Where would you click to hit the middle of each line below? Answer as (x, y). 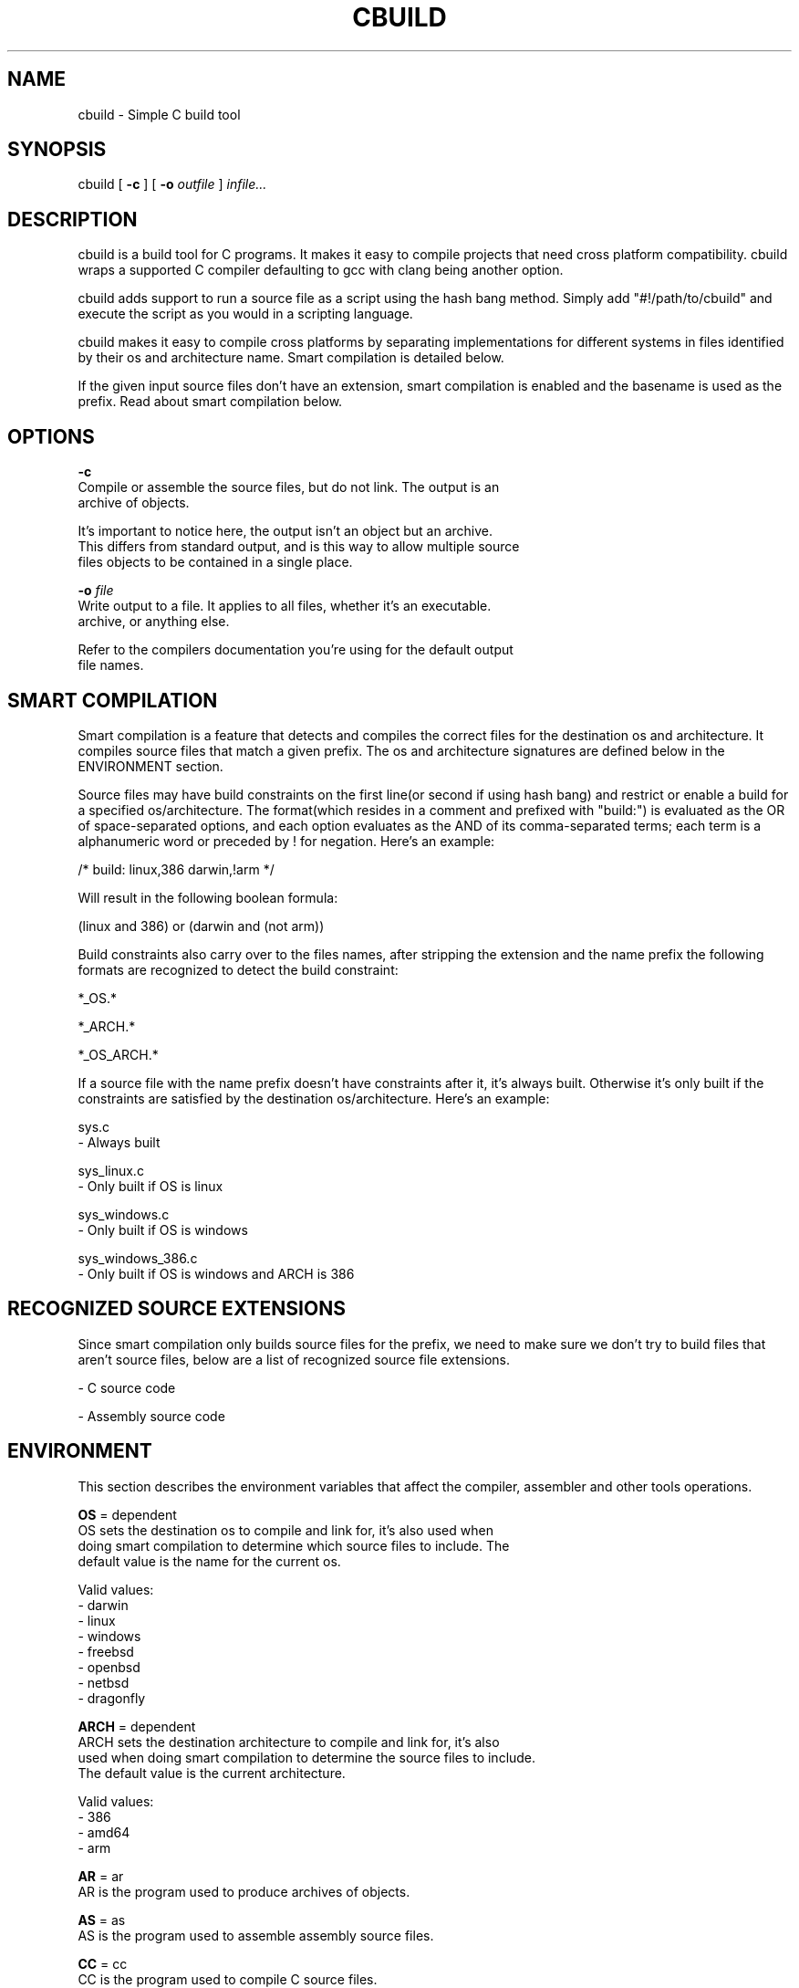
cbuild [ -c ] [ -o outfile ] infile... (172, 184)
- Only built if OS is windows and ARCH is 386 (216, 1273)
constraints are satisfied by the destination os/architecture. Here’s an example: (314, 1098)
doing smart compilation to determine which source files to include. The (294, 1545)
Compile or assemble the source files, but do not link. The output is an (289, 487)
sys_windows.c (124, 1214)
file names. (111, 665)
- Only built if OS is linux (150, 1186)
